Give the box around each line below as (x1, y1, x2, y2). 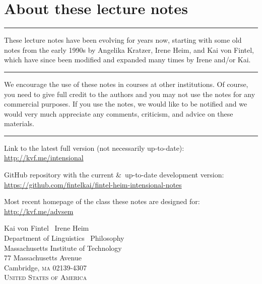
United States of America (4, 272, 87, 282)
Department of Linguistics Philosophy (4, 233, 124, 243)
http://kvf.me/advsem (4, 206, 74, 216)
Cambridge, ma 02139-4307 (4, 262, 87, 272)
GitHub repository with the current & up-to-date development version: (4, 169, 224, 180)
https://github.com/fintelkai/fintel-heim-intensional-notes (4, 179, 182, 190)
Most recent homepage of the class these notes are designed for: (4, 196, 200, 207)
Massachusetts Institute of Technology (4, 242, 122, 253)
